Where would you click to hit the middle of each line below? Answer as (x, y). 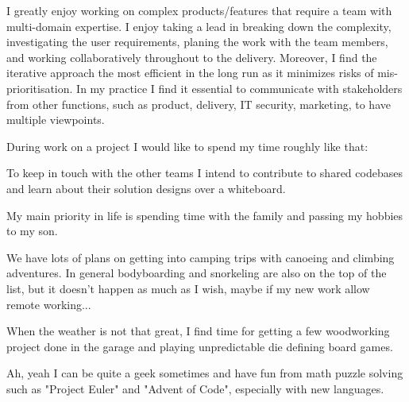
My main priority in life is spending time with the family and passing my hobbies (205, 215)
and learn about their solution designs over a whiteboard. (146, 188)
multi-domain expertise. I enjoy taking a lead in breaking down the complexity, (199, 26)
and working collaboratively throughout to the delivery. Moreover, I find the (192, 57)
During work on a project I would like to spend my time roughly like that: (187, 146)
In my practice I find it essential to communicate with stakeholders (239, 88)
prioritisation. (40, 88)
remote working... (49, 304)
